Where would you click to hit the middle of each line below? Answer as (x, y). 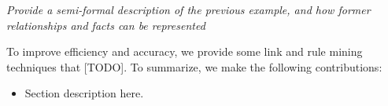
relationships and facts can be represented (106, 25)
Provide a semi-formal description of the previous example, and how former (188, 9)
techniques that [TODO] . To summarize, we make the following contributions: (194, 66)
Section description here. (84, 93)
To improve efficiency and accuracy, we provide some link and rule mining (185, 51)
